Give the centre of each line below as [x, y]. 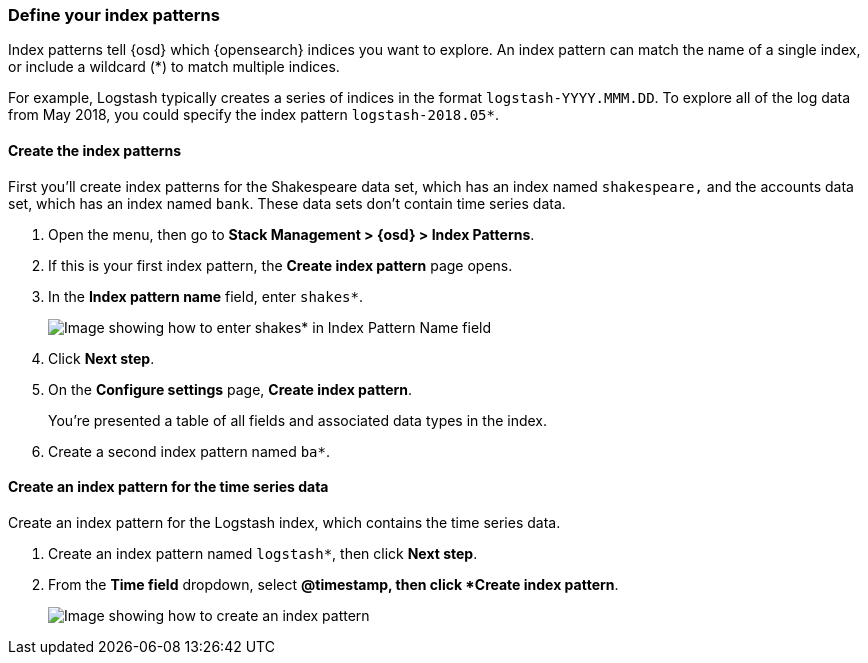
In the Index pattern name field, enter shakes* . [206, 296]
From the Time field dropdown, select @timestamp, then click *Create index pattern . [333, 584]
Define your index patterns [114, 15]
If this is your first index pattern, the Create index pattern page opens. [280, 265]
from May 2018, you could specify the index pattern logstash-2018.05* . [253, 115]
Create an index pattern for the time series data [168, 487]
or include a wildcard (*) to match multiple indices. [174, 67]
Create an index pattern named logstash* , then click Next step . [263, 553]
